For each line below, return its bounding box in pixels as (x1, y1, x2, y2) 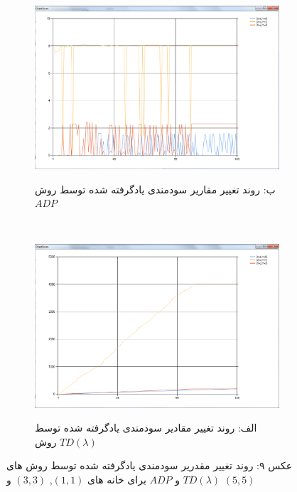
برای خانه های (87, 471, 146, 486)
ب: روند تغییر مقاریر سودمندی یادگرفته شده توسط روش (35, 181, 276, 196)
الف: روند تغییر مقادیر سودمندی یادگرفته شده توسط (35, 420, 257, 435)
